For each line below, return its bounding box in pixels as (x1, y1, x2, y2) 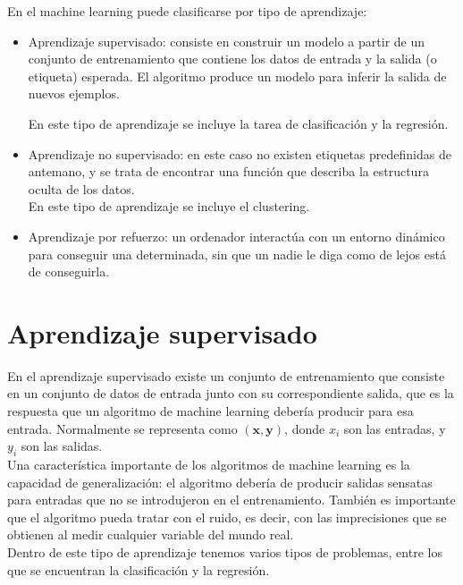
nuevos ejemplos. (28, 84, 120, 103)
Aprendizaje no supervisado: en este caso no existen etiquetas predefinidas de (28, 144, 451, 163)
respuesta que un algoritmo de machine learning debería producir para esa (7, 402, 414, 420)
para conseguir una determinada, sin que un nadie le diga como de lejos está (28, 244, 446, 263)
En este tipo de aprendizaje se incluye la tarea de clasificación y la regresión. (28, 114, 449, 132)
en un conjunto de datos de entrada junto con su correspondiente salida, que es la (7, 384, 454, 403)
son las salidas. (21, 437, 103, 455)
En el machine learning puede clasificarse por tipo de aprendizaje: (7, 2, 367, 20)
